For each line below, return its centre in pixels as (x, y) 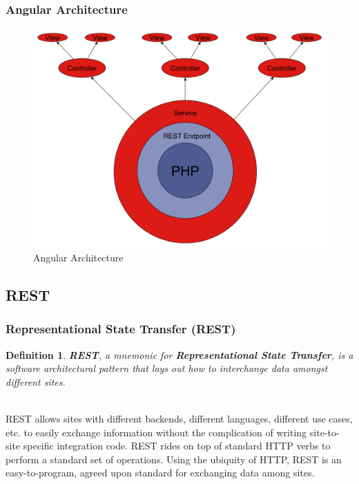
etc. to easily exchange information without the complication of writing (156, 432)
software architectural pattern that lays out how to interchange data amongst (167, 368)
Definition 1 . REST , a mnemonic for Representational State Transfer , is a (179, 354)
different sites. (36, 381)
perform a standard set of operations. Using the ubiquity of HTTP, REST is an (174, 459)
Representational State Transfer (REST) (121, 329)
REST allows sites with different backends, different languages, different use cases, (179, 418)
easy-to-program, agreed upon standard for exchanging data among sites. (160, 473)
